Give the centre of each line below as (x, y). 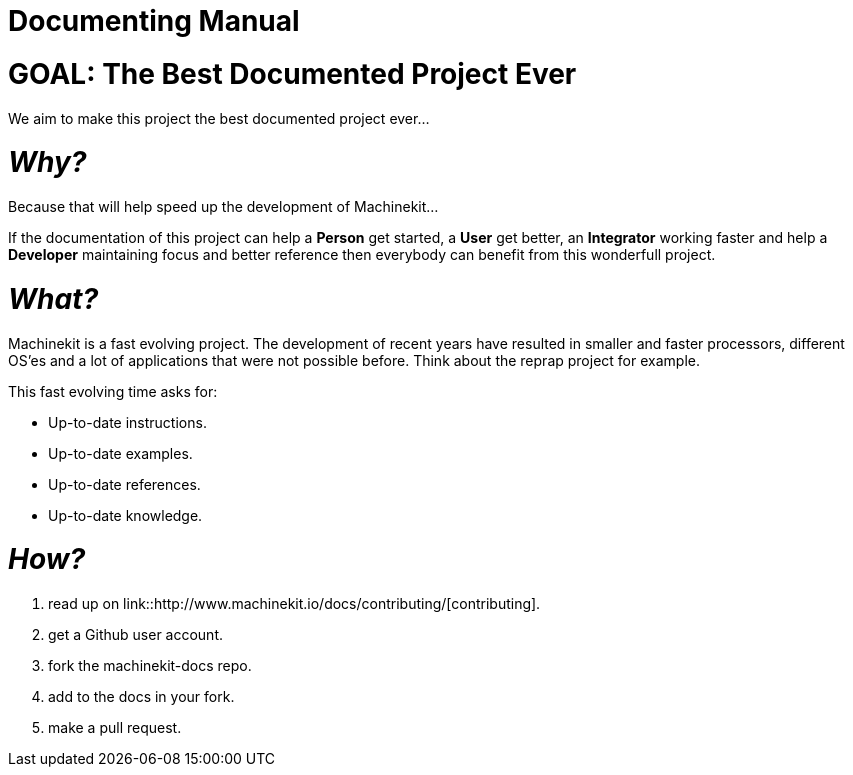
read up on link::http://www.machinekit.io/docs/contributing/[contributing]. (294, 603)
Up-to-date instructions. (127, 422)
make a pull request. (115, 727)
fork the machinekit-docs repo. (150, 665)
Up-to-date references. (124, 484)
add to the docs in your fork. (141, 696)
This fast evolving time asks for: (113, 391)
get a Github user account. (135, 634)
